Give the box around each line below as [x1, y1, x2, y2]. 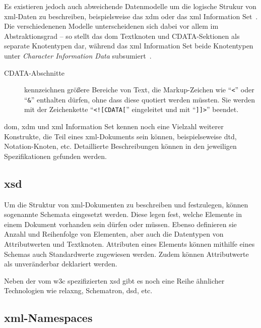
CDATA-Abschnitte [4, 67, 65, 78]
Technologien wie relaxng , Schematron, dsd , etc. [4, 285, 153, 296]
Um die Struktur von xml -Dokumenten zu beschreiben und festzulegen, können [4, 199, 248, 209]
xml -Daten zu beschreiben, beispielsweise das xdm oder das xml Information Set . [4, 11, 258, 21]
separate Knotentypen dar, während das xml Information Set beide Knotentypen [4, 40, 253, 51]
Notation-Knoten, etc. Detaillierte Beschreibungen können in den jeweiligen [4, 141, 237, 151]
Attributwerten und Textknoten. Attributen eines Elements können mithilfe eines [4, 239, 255, 249]
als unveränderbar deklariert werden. [4, 258, 117, 269]
